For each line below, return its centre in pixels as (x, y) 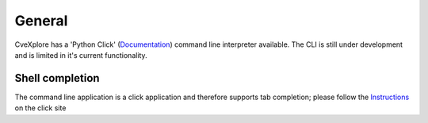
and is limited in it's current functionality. (81, 55)
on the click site (40, 108)
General (41, 21)
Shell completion (57, 78)
